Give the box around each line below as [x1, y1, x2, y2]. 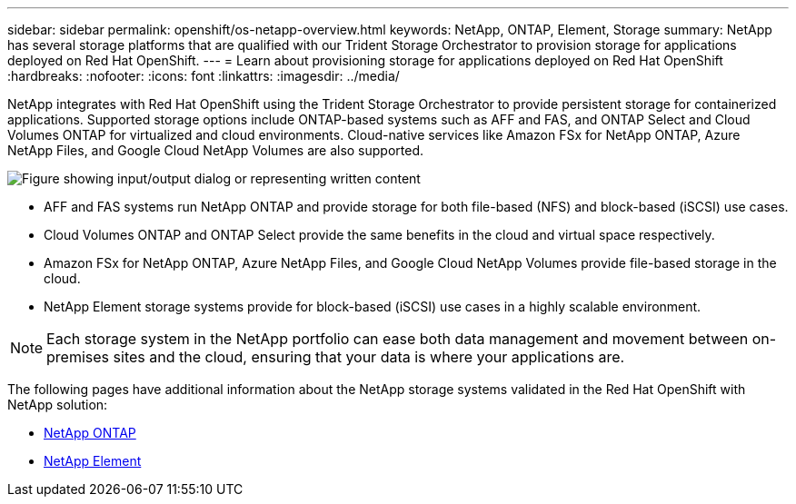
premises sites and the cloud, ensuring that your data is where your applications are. [46, 348, 625, 366]
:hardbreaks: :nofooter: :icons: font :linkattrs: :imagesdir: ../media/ [7, 68, 400, 84]
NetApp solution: [7, 397, 108, 412]
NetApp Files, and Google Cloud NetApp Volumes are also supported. [7, 143, 424, 158]
